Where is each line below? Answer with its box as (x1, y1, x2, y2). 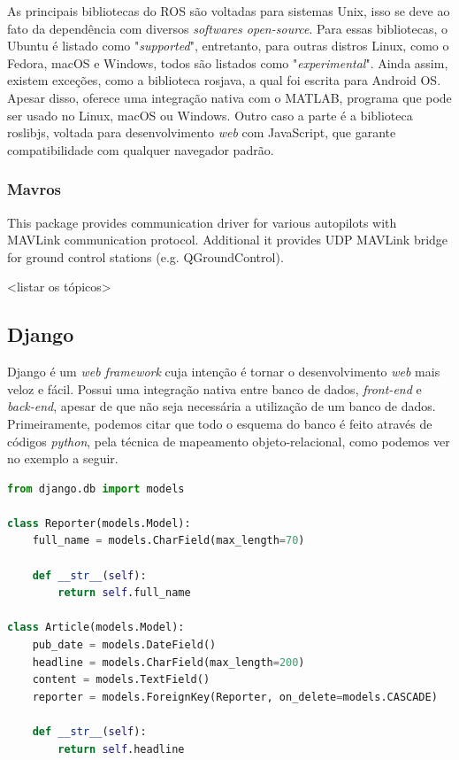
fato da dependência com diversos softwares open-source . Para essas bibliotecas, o (7, 19, 448, 37)
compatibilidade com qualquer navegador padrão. (7, 140, 274, 159)
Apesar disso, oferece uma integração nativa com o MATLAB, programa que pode (7, 88, 452, 106)
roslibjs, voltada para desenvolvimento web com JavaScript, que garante (7, 123, 396, 142)
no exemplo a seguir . (7, 449, 119, 468)
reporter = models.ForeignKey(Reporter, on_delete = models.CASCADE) (32, 690, 438, 703)
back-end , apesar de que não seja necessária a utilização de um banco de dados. (7, 397, 436, 415)
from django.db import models (7, 482, 185, 495)
